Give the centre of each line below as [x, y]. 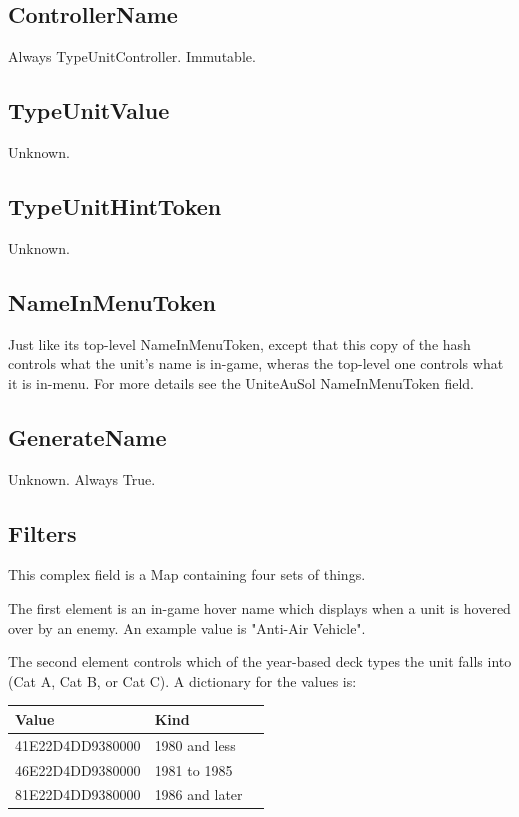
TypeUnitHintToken [115, 205]
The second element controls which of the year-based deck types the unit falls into [260, 661]
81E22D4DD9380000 [78, 794]
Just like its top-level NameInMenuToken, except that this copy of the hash [239, 343]
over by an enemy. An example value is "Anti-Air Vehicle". [187, 627]
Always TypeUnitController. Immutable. [132, 56]
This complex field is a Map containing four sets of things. [187, 574]
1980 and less [195, 744]
